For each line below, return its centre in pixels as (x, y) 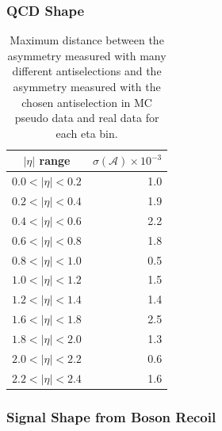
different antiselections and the (87, 71)
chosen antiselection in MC (87, 102)
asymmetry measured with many (87, 55)
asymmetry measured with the (87, 86)
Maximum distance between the (87, 40)
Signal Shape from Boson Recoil (111, 416)
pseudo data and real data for (87, 118)
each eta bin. (87, 133)
